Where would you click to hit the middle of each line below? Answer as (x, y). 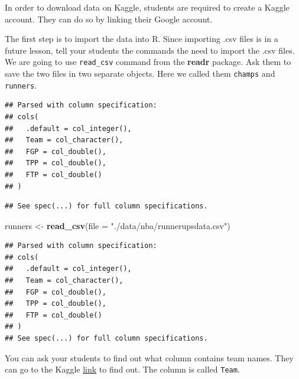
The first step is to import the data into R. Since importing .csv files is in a (142, 39)
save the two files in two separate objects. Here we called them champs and (140, 73)
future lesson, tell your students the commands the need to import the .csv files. (150, 50)
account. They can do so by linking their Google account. (109, 19)
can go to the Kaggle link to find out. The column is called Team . (122, 369)
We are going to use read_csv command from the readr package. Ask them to (148, 62)
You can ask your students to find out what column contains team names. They (149, 357)
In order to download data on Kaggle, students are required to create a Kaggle (147, 7)
